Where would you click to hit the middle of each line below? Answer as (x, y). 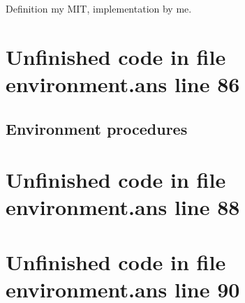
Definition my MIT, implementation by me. (99, 8)
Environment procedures (97, 128)
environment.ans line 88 (123, 207)
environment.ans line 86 (123, 83)
